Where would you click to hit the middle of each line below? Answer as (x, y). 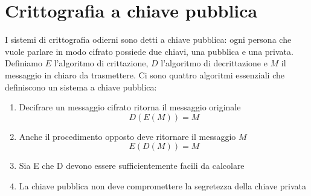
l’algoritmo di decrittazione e (214, 63)
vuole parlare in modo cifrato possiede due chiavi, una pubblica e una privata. (149, 51)
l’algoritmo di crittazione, (101, 63)
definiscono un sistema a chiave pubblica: (81, 87)
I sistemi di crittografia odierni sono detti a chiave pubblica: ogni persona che (148, 40)
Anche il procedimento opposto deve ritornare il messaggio (127, 136)
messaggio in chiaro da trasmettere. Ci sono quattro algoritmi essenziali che (145, 74)
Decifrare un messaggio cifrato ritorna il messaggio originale (130, 107)
